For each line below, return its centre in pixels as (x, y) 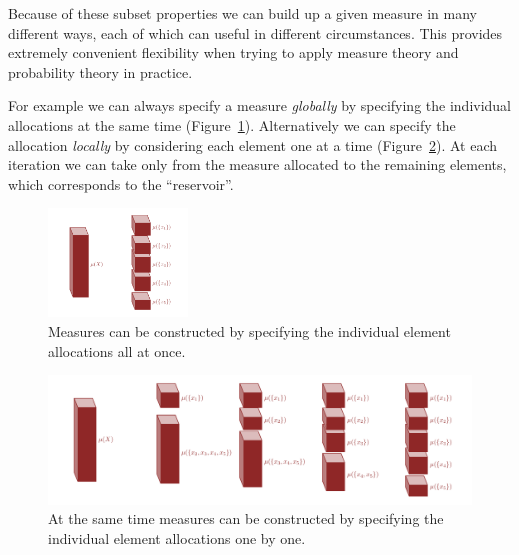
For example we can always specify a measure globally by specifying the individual (260, 105)
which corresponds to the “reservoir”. (121, 183)
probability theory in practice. (100, 71)
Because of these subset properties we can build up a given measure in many (242, 13)
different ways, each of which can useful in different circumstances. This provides (255, 32)
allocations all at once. (117, 350)
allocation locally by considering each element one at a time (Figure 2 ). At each (253, 144)
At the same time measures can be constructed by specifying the (246, 518)
